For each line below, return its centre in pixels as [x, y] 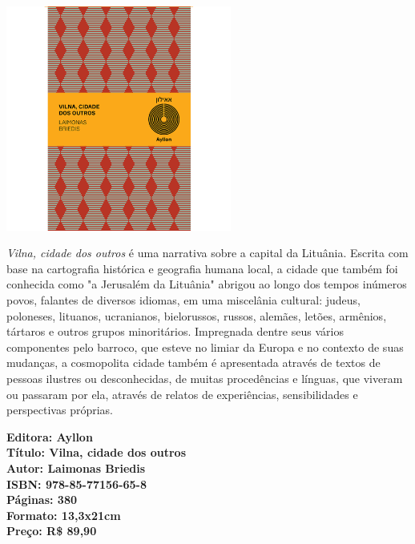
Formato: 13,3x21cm [64, 515]
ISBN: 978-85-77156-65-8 [77, 484]
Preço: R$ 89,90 [52, 531]
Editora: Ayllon [50, 436]
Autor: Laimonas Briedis [76, 467]
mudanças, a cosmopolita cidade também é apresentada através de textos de [193, 363]
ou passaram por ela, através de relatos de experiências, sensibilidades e [182, 394]
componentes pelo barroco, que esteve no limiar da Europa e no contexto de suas [205, 347]
